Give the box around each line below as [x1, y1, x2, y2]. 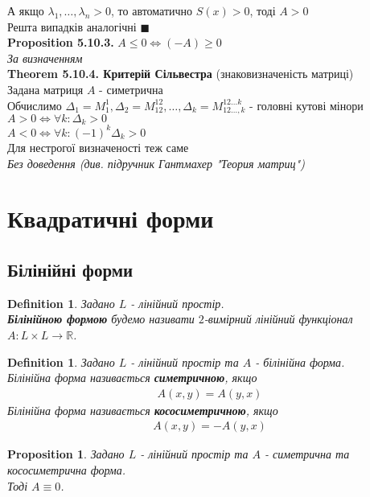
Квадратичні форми [7, 202, 214, 235]
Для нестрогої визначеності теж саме [7, 138, 189, 155]
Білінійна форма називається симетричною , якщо [7, 369, 257, 386]
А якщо [7, 2, 44, 18]
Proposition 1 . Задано [7, 446, 125, 462]
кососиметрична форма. [7, 461, 126, 478]
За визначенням [7, 49, 83, 66]
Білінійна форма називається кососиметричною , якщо [7, 401, 278, 418]
